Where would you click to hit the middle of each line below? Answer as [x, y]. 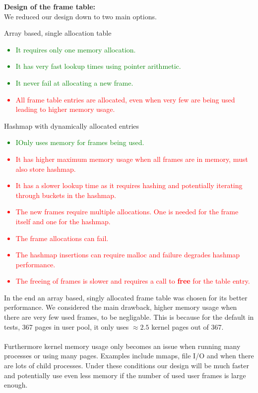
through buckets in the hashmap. [66, 195]
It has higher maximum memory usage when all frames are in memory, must [132, 159]
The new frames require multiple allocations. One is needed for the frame [127, 212]
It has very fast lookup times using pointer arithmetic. [98, 66]
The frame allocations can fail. [62, 238]
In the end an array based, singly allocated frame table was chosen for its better [126, 297]
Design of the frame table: [50, 6]
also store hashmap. [46, 169]
